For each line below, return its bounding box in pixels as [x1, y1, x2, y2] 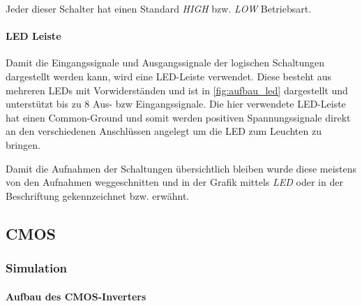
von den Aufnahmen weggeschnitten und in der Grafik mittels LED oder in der [6, 175, 343, 189]
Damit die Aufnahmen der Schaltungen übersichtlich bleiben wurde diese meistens [6, 161, 357, 175]
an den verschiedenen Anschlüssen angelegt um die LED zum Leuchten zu [6, 124, 322, 138]
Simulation [6, 259, 68, 277]
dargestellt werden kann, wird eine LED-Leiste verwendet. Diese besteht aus [6, 68, 331, 83]
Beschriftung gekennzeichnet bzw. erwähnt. [6, 188, 190, 203]
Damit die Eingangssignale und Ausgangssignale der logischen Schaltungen [6, 55, 325, 70]
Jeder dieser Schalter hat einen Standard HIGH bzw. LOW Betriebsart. [6, 1, 312, 15]
